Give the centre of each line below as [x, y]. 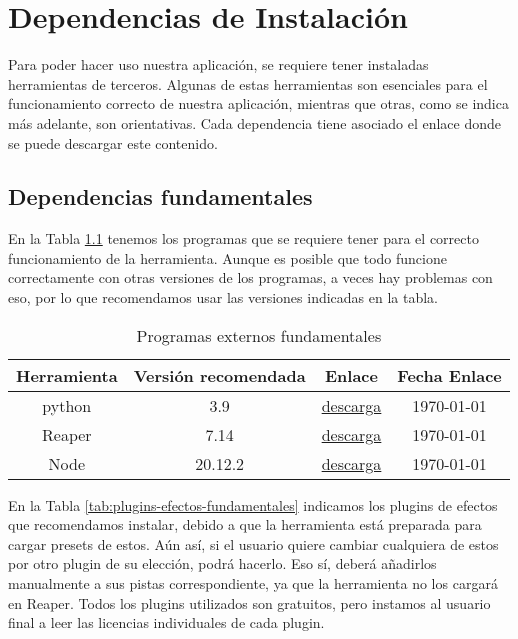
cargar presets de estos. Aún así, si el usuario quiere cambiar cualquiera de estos [253, 543]
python [67, 405]
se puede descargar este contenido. [113, 142]
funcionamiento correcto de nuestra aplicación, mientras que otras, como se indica [258, 103]
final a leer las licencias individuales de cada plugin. [166, 622]
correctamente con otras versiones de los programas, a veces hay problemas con [250, 277]
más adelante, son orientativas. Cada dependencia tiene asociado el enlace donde [255, 122]
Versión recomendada [219, 375]
